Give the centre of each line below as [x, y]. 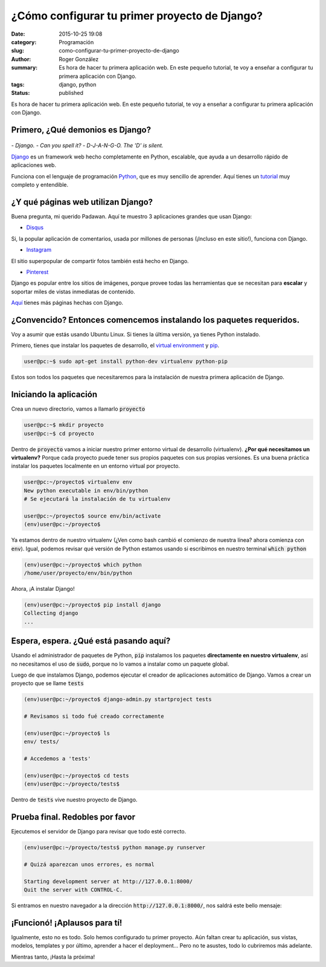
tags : [18, 84]
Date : [18, 34]
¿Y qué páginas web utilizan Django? [82, 202]
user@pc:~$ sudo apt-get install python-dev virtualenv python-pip [126, 362]
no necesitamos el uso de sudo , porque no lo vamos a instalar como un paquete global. [120, 664]
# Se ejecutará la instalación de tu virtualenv [97, 499]
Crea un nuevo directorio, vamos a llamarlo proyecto [78, 409]
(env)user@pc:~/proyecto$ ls [67, 734]
